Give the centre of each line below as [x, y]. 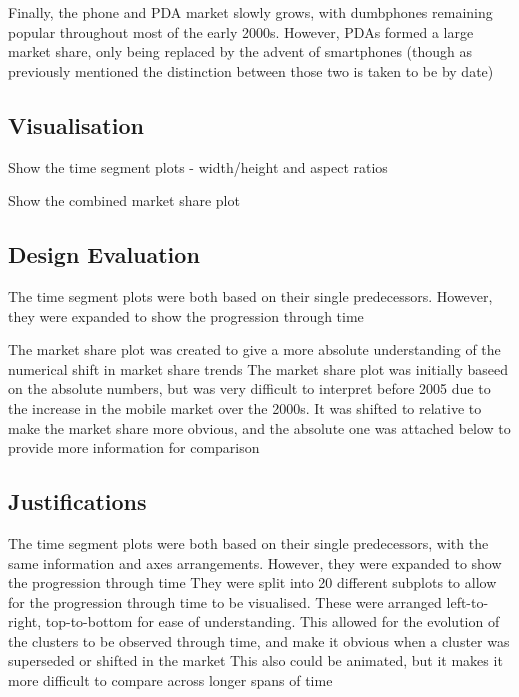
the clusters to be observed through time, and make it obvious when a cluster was [259, 640]
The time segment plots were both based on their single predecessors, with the [248, 542]
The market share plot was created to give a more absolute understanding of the [254, 349]
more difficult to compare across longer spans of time [170, 680]
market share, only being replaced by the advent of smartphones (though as [240, 51]
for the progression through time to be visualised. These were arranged [225, 601]
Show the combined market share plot [124, 200]
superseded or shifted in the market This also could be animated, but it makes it [255, 660]
